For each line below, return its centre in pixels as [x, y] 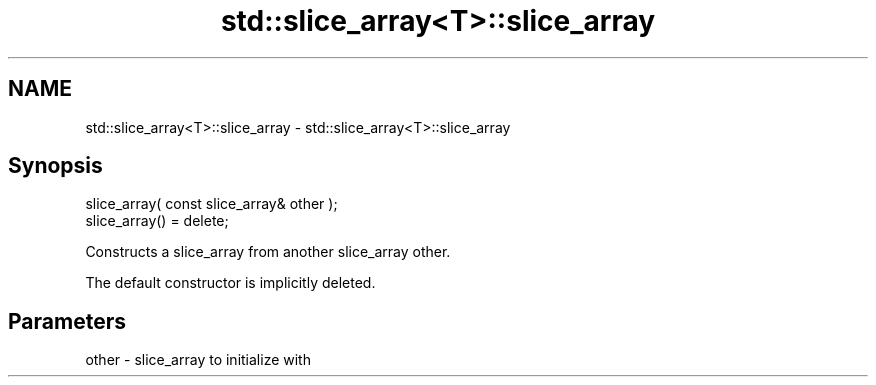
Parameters [67, 321]
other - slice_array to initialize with [198, 360]
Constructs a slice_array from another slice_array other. [268, 252]
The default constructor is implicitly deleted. [230, 283]
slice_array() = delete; [157, 221]
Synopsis [55, 166]
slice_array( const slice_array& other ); [211, 204]
